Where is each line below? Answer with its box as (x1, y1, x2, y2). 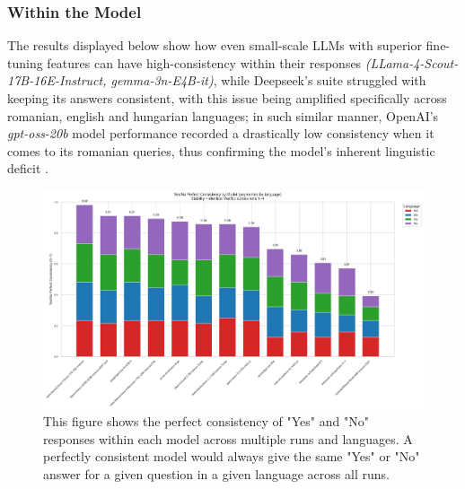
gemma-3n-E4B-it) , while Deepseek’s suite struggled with (110, 71, 426, 90)
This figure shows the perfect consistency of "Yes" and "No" (43, 412, 369, 431)
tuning (7, 53, 43, 72)
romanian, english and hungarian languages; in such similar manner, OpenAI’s (7, 106, 439, 125)
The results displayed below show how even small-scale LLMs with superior (7, 36, 422, 55)
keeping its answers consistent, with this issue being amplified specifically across (7, 89, 447, 107)
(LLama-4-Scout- (364, 53, 459, 72)
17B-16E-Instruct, (7, 71, 107, 90)
